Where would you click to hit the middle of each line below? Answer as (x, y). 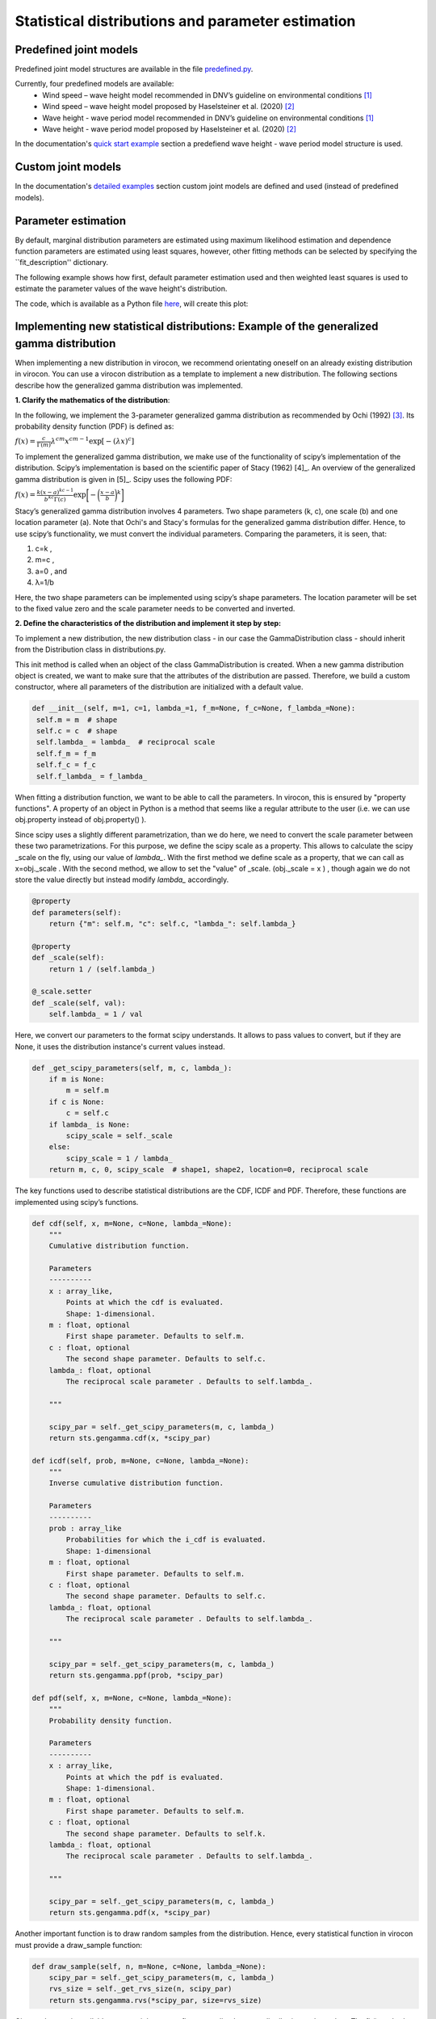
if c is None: (77, 1102)
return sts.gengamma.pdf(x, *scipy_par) (130, 1913)
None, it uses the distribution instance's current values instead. (120, 1047)
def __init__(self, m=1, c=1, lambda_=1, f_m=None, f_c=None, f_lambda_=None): (194, 708)
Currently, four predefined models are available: (94, 84)
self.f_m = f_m (67, 753)
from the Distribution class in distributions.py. (90, 649)
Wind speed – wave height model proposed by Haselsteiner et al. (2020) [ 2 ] (168, 107)
